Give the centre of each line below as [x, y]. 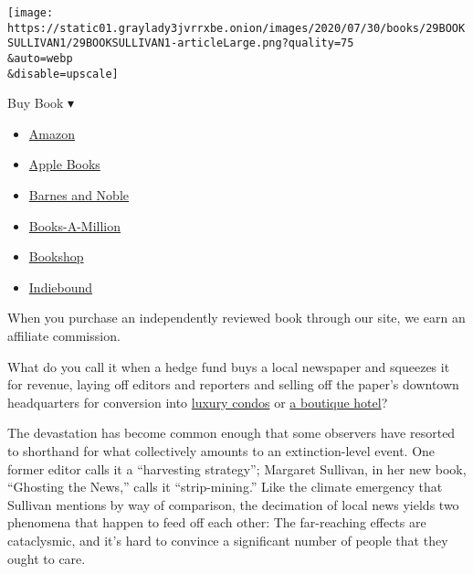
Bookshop [56, 256]
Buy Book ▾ [41, 103]
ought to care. [47, 558]
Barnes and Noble [79, 195]
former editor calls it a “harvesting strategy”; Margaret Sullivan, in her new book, [237, 468]
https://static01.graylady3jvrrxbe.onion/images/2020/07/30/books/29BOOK [236, 28]
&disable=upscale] [63, 74]
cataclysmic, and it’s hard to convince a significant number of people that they [228, 540]
